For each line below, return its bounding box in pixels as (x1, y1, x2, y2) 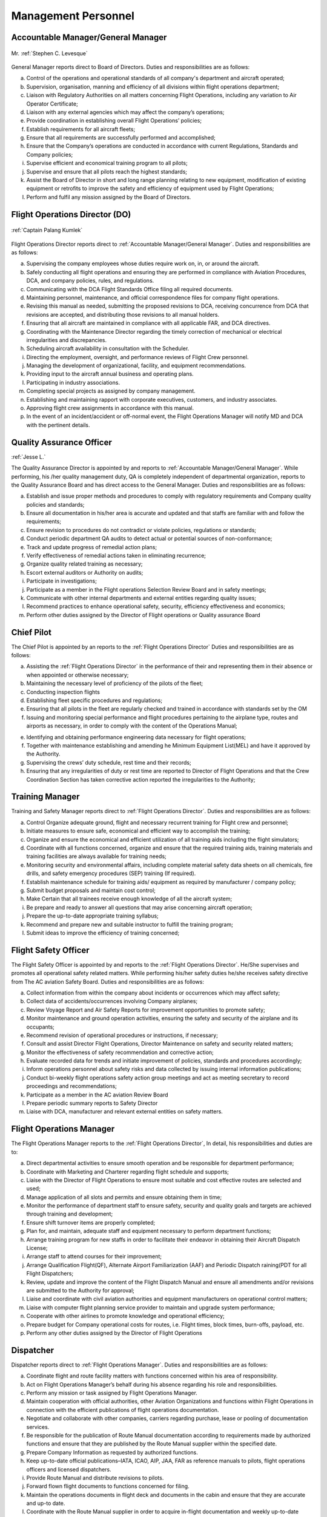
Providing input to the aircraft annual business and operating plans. (26, 370, 194, 377)
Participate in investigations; (26, 577, 97, 585)
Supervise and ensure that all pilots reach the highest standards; (26, 167, 188, 175)
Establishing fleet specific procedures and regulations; (26, 697, 163, 704)
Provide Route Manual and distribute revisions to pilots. (26, 1474, 164, 1481)
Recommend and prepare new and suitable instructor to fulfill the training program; (26, 921, 233, 928)
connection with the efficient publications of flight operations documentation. (26, 1406, 219, 1413)
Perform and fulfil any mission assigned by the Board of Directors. (26, 193, 191, 200)
